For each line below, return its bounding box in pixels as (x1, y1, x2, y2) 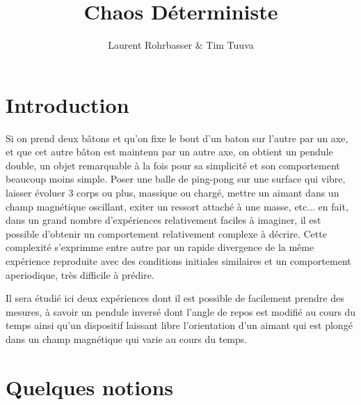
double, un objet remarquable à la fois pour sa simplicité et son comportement (6, 158, 340, 172)
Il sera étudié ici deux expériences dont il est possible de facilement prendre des (6, 291, 344, 305)
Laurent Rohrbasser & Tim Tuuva (108, 38, 254, 52)
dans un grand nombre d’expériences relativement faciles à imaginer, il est (6, 213, 321, 227)
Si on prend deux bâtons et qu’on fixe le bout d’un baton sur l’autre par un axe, (6, 130, 348, 145)
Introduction (6, 90, 129, 119)
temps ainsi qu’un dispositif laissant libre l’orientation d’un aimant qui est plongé (6, 318, 353, 333)
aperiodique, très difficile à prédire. (6, 267, 154, 282)
